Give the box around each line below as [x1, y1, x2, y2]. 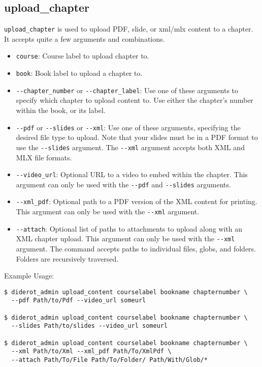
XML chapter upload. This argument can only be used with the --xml [16, 233, 235, 244]
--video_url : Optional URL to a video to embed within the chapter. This [16, 169, 248, 180]
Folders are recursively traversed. [16, 253, 119, 264]
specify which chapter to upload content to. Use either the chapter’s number [16, 95, 253, 105]
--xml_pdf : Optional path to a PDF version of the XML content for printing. [16, 196, 257, 207]
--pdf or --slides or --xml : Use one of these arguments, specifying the [16, 122, 241, 132]
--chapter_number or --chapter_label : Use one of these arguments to [16, 84, 239, 95]
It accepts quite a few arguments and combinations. [4, 33, 165, 44]
